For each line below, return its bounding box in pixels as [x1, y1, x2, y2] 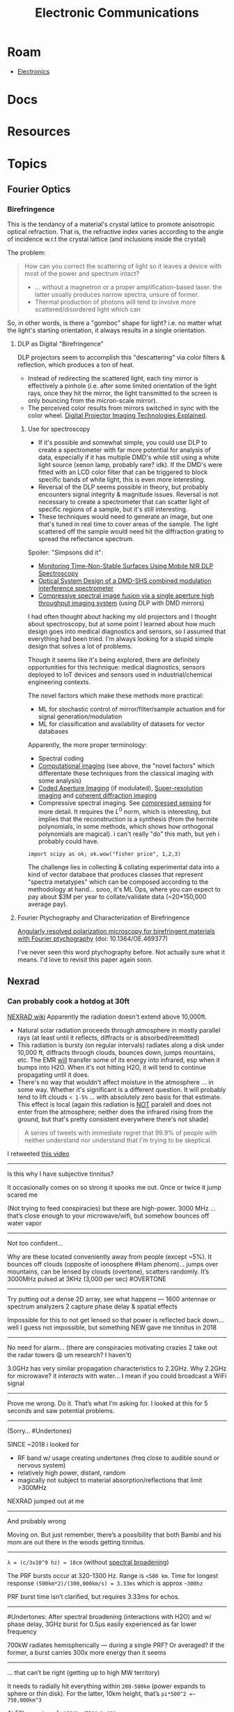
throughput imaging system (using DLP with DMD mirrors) [38, 599, 205, 607]
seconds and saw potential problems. [7, 1406, 115, 1415]
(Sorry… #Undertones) [7, 1426, 72, 1435]
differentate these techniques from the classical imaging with [38, 769, 214, 778]
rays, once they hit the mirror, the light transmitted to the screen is [27, 389, 218, 397]
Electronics [17, 67, 50, 75]
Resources [7, 124, 71, 140]
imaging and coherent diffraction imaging [38, 791, 157, 800]
